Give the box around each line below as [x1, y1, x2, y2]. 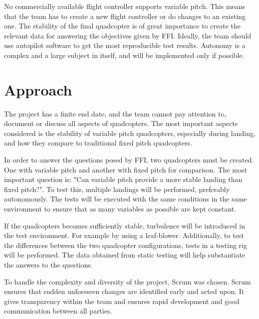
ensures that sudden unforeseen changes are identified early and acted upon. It [4, 286, 245, 296]
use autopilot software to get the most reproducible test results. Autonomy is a [4, 40, 246, 50]
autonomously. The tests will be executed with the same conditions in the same [4, 193, 247, 204]
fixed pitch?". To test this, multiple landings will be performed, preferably [4, 183, 230, 194]
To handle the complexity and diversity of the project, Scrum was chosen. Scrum [4, 276, 251, 286]
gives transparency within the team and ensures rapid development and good [4, 295, 240, 306]
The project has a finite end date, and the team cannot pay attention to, [4, 108, 227, 118]
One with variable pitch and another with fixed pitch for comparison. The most [4, 164, 247, 174]
